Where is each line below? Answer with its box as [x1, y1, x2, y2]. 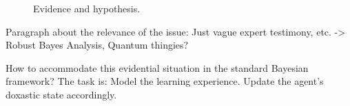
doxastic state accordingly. [6, 87, 117, 101]
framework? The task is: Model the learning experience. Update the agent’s [6, 74, 324, 88]
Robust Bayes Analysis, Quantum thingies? [6, 38, 189, 52]
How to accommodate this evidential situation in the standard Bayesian [6, 60, 309, 75]
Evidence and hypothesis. [33, 1, 141, 15]
